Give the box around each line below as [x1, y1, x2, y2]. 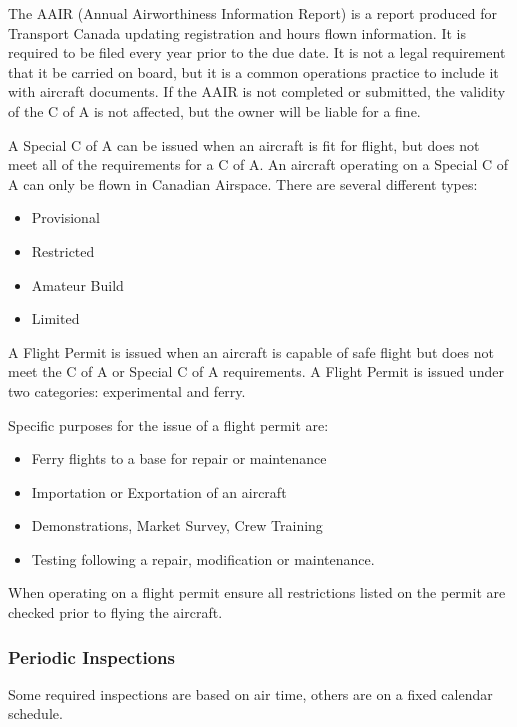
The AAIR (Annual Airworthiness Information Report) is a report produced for [8, 3, 498, 23]
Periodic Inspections [8, 644, 175, 669]
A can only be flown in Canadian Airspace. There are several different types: [8, 173, 478, 194]
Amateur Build [31, 274, 124, 295]
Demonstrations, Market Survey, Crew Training [31, 515, 323, 536]
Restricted [31, 240, 95, 261]
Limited [31, 308, 80, 329]
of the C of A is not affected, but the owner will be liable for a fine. [8, 100, 421, 121]
